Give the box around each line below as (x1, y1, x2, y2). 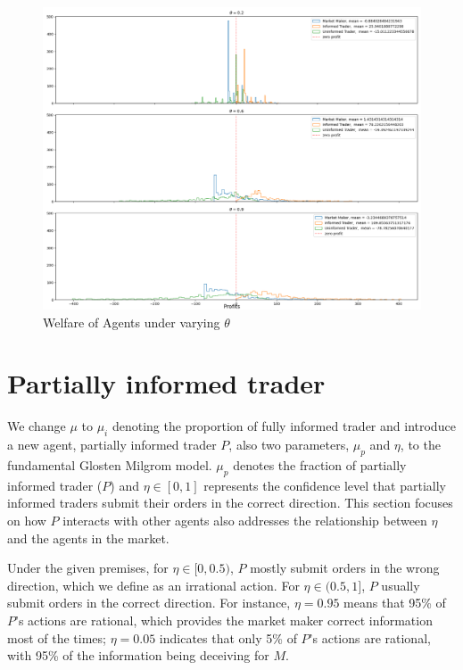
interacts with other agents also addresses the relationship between (62, 511, 427, 529)
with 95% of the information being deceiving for (7, 646, 269, 665)
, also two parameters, (228, 435, 350, 454)
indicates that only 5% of (159, 628, 297, 647)
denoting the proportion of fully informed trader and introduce (112, 417, 456, 435)
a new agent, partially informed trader (7, 435, 217, 454)
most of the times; (7, 628, 106, 647)
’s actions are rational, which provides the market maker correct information (15, 610, 433, 629)
